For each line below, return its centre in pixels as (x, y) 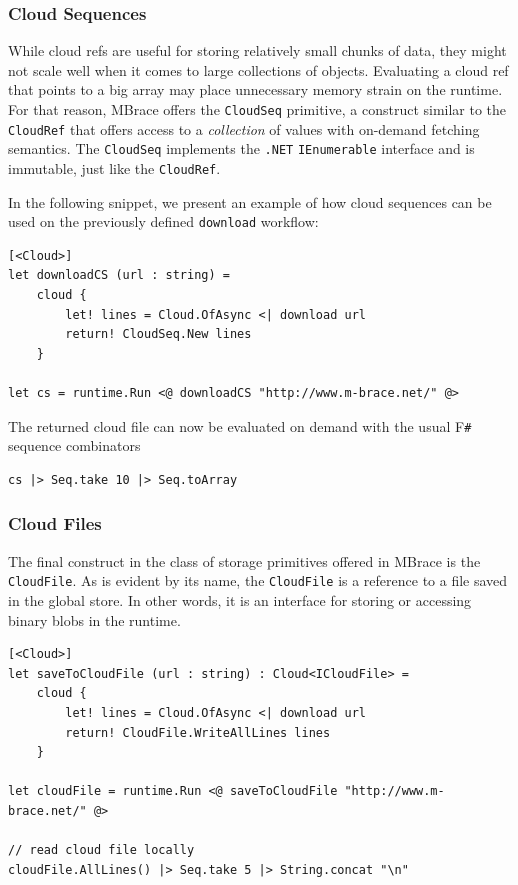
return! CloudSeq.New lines (158, 334)
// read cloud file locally (101, 850)
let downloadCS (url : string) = (119, 275)
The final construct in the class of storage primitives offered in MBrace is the (244, 560)
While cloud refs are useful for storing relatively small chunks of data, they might (257, 50)
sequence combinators (74, 445)
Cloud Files (55, 523)
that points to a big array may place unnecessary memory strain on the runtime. (255, 89)
